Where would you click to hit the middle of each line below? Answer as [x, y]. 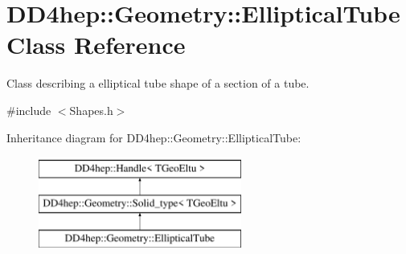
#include [29, 110]
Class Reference [96, 45]
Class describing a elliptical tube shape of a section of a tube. [158, 83]
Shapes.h [91, 110]
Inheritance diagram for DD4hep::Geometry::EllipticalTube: [154, 137]
